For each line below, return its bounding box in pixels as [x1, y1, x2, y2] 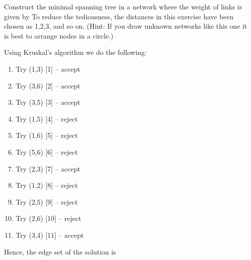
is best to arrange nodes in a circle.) [4, 30, 114, 41]
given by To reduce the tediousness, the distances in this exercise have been [4, 11, 234, 21]
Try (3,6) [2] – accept [15, 80, 80, 90]
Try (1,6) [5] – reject [15, 130, 78, 140]
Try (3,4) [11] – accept [15, 229, 84, 240]
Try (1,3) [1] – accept [15, 63, 80, 74]
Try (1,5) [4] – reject [15, 113, 78, 124]
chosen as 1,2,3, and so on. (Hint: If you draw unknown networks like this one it [4, 21, 248, 31]
